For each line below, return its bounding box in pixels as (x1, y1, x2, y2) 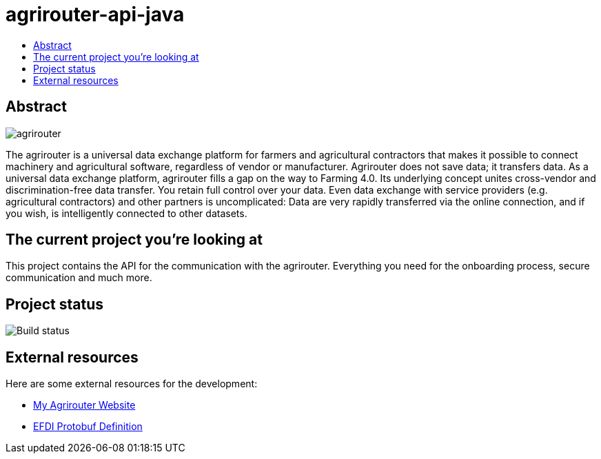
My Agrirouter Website (33, 399, 136, 411)
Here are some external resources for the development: (6, 378, 258, 390)
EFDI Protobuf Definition (33, 420, 143, 433)
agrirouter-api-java (6, 3, 185, 26)
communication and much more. (6, 272, 152, 284)
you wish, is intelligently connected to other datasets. (6, 207, 247, 219)
